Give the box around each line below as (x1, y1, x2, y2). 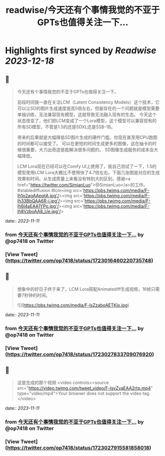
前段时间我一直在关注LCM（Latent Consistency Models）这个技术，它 (17, 99, 160, 105)
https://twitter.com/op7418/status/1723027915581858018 (7, 445, 150, 452)
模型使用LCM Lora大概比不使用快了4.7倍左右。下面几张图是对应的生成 (17, 170, 160, 175)
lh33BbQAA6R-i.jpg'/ (17, 198, 60, 204)
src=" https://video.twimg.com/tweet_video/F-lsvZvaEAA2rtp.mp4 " (17, 385, 153, 391)
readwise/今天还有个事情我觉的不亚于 (5, 4, 160, 16)
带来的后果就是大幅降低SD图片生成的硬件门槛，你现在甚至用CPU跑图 (17, 134, 158, 140)
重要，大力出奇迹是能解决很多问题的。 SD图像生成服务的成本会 (26, 147, 154, 152)
